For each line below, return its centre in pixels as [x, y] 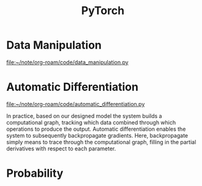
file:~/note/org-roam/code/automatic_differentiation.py [76, 104]
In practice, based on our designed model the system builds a [84, 116]
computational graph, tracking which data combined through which [91, 122]
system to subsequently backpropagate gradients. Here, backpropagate [97, 135]
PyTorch [103, 11]
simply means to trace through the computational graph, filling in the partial [101, 142]
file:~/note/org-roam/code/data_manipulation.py [67, 62]
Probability [35, 173]
